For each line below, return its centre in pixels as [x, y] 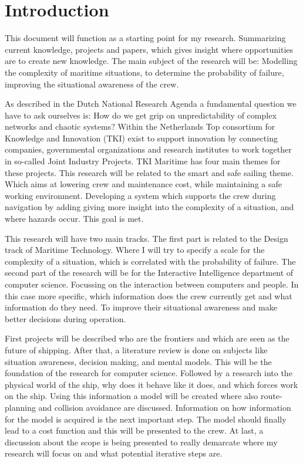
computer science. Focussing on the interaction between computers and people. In [152, 284]
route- [271, 396]
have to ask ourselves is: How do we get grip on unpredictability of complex [141, 115]
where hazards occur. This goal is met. [74, 219]
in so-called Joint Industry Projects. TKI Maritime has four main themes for [143, 161]
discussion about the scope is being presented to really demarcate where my [141, 442]
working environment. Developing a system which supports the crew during [140, 195]
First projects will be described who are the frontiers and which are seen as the [147, 338]
